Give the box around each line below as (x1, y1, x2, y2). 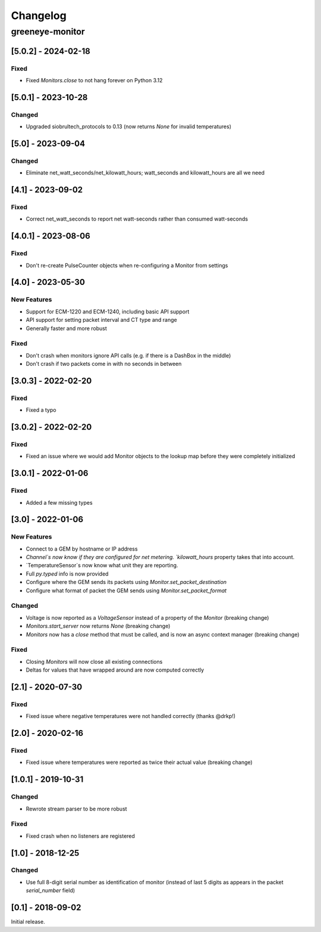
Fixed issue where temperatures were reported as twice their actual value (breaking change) (26, 759, 253, 766)
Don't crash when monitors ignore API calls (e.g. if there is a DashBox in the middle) (26, 352, 231, 359)
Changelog (11, 9, 67, 22)
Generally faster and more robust (26, 325, 107, 332)
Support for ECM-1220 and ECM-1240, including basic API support (26, 307, 190, 315)
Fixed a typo (26, 406, 56, 414)
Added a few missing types (26, 499, 93, 506)
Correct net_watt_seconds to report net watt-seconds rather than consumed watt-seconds (26, 215, 248, 223)
